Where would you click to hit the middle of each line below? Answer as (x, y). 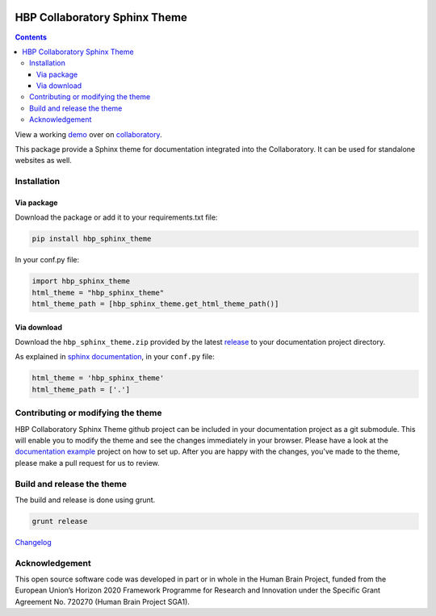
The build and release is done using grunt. (85, 500)
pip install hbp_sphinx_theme (92, 239)
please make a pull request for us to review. (88, 463)
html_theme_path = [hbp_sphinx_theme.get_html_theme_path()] (155, 304)
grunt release (60, 521)
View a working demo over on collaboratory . (88, 134)
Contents (31, 37)
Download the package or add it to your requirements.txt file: (116, 217)
